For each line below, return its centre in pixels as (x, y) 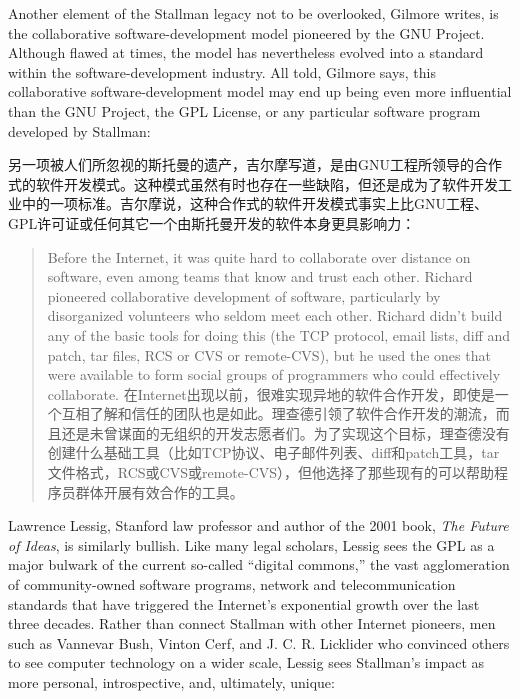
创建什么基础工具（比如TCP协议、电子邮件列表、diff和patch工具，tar (273, 452)
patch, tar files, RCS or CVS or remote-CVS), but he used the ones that (269, 354)
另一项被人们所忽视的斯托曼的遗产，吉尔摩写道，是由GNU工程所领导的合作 (255, 164)
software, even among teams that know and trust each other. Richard (260, 276)
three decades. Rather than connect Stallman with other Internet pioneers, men (252, 623)
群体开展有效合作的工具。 (159, 491)
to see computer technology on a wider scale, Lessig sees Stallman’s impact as (246, 662)
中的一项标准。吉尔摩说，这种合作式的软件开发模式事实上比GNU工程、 (254, 203)
